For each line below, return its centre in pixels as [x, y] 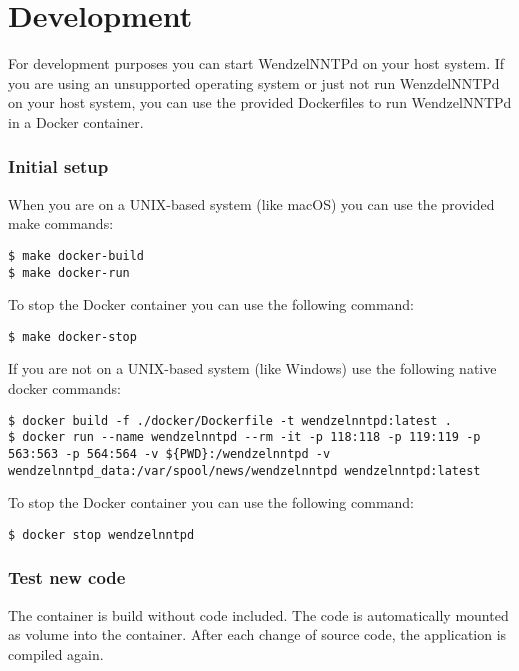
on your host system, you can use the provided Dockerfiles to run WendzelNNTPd [260, 102]
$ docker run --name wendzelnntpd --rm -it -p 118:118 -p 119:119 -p [244, 437]
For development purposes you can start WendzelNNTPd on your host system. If [256, 63]
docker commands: [64, 388]
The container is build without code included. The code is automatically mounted [258, 614]
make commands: [61, 223]
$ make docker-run [69, 272]
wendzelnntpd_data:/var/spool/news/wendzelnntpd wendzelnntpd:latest [244, 470]
